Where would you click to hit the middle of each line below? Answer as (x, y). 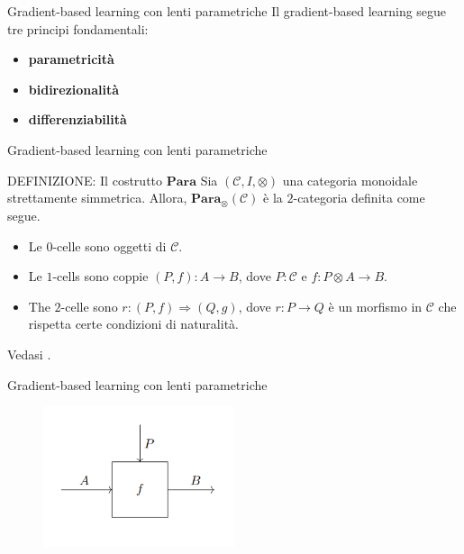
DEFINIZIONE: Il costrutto (85, 180)
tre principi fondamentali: (78, 28)
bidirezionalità (74, 89)
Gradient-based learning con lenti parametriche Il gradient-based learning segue (227, 11)
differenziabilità (77, 119)
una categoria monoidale (350, 180)
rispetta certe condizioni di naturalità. (133, 324)
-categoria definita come (359, 198)
